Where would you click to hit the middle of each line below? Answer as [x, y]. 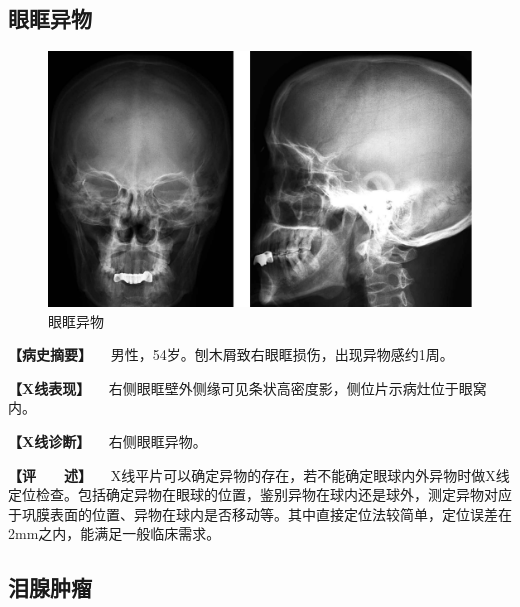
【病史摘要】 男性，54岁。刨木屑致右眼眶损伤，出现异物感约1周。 [231, 354]
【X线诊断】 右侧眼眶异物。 [107, 441]
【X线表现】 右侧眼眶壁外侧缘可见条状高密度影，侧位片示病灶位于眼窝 [247, 387]
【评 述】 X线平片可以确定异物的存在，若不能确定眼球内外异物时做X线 [259, 474]
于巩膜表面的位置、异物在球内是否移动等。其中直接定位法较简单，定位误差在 [260, 513]
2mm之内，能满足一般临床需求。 [114, 533]
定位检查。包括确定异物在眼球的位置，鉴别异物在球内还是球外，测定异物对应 [260, 494]
